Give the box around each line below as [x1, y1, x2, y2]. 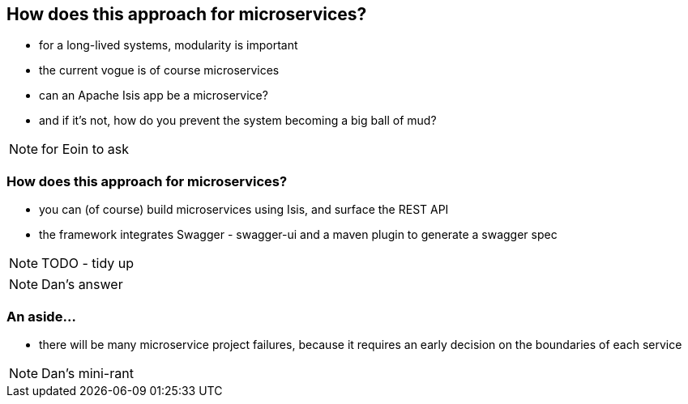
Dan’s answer [41, 276, 123, 293]
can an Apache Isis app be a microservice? [39, 88, 268, 103]
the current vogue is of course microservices [39, 63, 280, 78]
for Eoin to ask [41, 141, 130, 158]
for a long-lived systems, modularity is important [39, 38, 298, 53]
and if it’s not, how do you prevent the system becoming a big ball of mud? [39, 113, 437, 128]
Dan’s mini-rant [41, 364, 134, 381]
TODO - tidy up [41, 255, 135, 272]
